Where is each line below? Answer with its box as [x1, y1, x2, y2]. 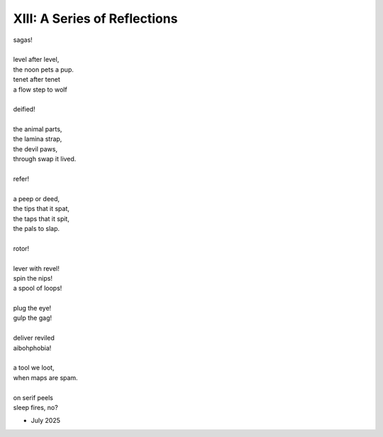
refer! [13, 175, 30, 183]
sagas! [13, 36, 33, 44]
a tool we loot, [13, 363, 55, 372]
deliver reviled [13, 334, 55, 342]
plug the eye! [13, 304, 52, 313]
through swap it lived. [13, 155, 77, 163]
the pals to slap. [13, 224, 60, 232]
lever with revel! [13, 264, 60, 273]
